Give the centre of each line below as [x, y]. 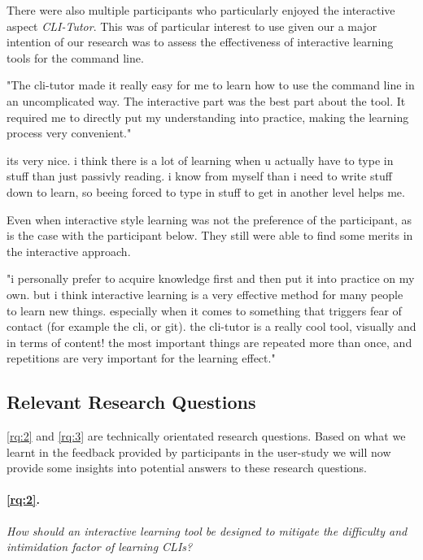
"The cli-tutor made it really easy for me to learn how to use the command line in [211, 85]
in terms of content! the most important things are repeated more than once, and [209, 342]
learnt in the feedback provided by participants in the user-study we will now [199, 451]
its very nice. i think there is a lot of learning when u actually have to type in [200, 160]
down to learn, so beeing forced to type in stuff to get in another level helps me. [206, 191]
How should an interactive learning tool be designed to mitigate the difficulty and [207, 530]
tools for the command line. [75, 57]
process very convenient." [69, 133]
